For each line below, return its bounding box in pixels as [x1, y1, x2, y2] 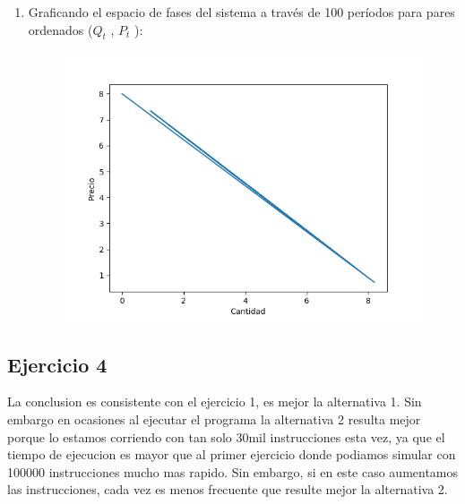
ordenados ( [28, 20, 93, 38]
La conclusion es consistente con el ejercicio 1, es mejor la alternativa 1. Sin [7, 392, 422, 411]
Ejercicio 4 [7, 350, 108, 378]
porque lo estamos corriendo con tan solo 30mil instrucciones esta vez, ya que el [7, 427, 445, 446]
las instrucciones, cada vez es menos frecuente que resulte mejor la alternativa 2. [7, 480, 448, 499]
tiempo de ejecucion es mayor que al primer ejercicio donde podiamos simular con [7, 445, 456, 464]
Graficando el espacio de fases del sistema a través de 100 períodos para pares [28, 3, 455, 21]
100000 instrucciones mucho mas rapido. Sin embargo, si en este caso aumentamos [7, 462, 459, 481]
